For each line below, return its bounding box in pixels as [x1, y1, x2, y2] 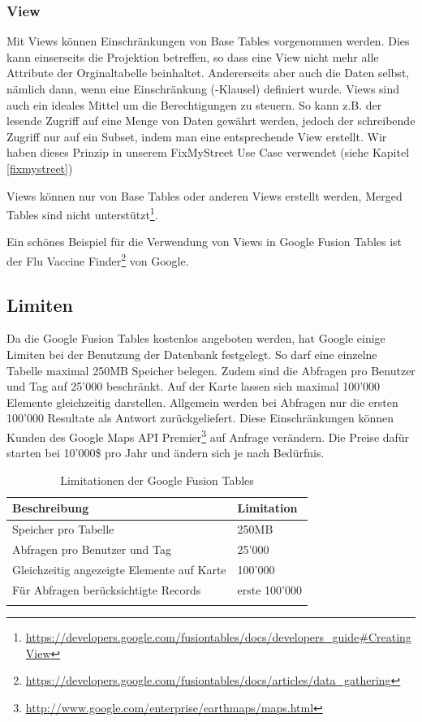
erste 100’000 [237, 581, 303, 598]
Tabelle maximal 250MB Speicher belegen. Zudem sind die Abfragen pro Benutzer [6, 361, 416, 378]
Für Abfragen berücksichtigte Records [12, 581, 201, 598]
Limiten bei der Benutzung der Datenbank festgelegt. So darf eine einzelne [6, 346, 377, 363]
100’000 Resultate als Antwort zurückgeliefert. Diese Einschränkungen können [6, 409, 394, 426]
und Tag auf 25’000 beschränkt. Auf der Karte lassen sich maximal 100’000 [6, 378, 381, 395]
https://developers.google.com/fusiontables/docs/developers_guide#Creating [25, 629, 411, 646]
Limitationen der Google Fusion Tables [60, 471, 254, 488]
